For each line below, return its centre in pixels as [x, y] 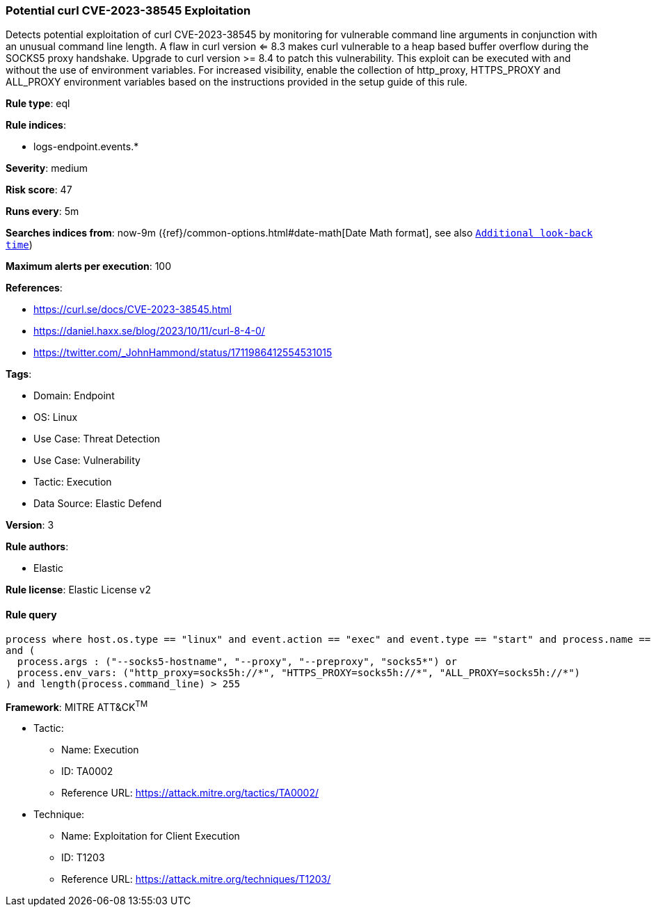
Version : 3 [30, 525]
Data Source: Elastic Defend [98, 504]
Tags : [19, 374]
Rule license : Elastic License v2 [78, 590]
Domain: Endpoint [74, 396]
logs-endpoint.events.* [86, 147]
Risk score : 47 [39, 190]
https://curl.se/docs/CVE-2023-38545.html [133, 310]
